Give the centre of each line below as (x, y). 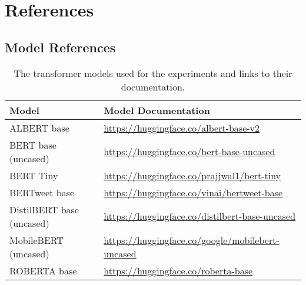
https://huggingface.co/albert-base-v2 (182, 128)
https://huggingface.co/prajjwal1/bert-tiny (192, 175)
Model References (60, 47)
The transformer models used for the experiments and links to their (153, 73)
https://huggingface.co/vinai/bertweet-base (193, 192)
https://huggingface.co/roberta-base (178, 270)
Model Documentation (157, 110)
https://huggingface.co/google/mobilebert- (192, 240)
